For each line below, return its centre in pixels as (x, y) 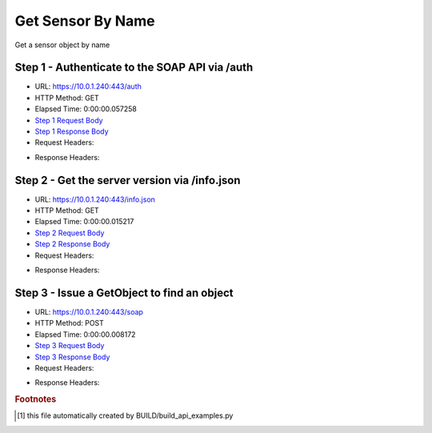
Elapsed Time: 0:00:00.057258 (86, 109)
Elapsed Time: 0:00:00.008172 (85, 334)
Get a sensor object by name (62, 45)
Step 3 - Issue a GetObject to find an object (124, 293)
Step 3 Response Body (72, 357)
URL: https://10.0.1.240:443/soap (89, 311)
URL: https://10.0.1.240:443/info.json (95, 199)
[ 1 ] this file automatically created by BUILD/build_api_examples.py (125, 415)
